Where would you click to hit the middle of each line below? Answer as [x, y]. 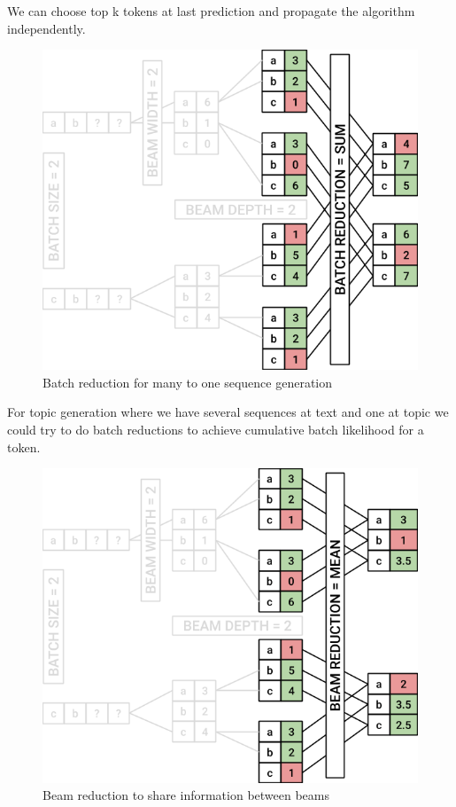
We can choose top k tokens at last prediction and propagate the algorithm [211, 11]
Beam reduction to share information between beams [186, 795]
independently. [46, 28]
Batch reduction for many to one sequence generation [188, 382]
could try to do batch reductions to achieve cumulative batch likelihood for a [216, 429]
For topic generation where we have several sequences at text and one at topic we [228, 412]
